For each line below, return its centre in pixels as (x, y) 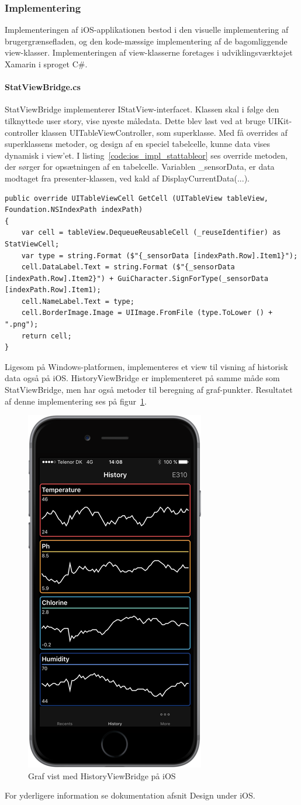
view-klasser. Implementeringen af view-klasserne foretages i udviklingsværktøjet (149, 52)
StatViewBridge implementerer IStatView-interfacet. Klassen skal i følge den (142, 109)
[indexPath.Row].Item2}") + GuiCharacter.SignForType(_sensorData (137, 278)
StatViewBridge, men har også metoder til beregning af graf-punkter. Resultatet (149, 390)
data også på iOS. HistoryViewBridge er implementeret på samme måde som (142, 378)
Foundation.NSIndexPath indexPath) (74, 210)
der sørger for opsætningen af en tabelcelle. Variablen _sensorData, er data (140, 167)
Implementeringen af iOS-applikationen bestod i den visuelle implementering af (147, 30)
